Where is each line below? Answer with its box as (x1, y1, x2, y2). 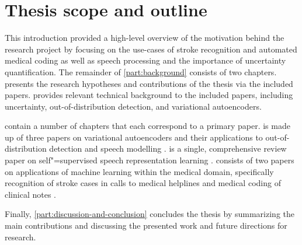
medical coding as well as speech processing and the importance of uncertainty (5, 54, 286, 66)
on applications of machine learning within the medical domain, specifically (5, 165, 274, 177)
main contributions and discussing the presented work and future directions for (5, 219, 287, 232)
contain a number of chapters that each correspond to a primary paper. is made (5, 120, 290, 132)
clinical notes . (5, 188, 56, 200)
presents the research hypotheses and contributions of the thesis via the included (5, 77, 293, 89)
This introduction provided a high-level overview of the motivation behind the (5, 32, 284, 44)
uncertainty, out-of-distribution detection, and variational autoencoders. (5, 100, 262, 112)
